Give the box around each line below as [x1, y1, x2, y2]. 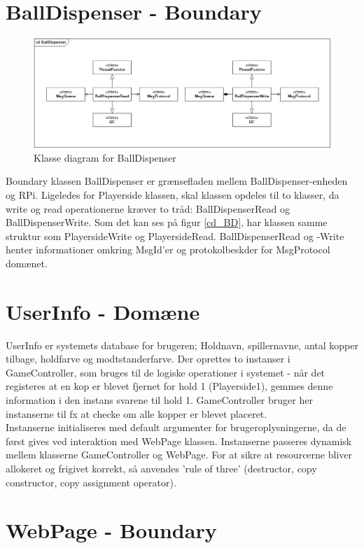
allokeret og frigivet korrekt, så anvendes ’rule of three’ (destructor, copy [6, 461, 317, 476]
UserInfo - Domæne [6, 297, 200, 325]
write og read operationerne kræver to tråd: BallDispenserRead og [6, 201, 290, 216]
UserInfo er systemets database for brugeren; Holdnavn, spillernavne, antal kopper [6, 337, 358, 352]
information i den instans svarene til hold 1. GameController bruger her [6, 393, 313, 407]
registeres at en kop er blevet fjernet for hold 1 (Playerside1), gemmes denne [6, 379, 333, 393]
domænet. [6, 255, 48, 270]
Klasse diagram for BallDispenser [34, 150, 176, 164]
